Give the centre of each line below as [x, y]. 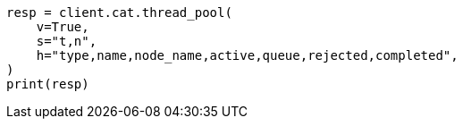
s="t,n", [67, 41]
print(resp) [48, 84]
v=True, [63, 27]
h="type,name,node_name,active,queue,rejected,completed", [247, 55]
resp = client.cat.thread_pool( [119, 13]
